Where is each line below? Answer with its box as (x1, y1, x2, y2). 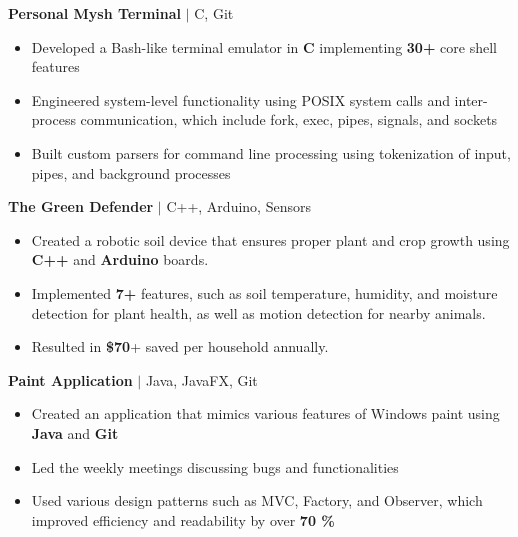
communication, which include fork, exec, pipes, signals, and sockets (80, 109, 498, 130)
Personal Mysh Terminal (8, 3, 182, 23)
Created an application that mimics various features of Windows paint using (31, 403, 500, 424)
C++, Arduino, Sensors (166, 196, 311, 217)
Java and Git (31, 422, 119, 443)
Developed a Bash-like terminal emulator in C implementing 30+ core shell (31, 36, 497, 57)
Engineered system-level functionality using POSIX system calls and (31, 89, 450, 110)
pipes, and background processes (31, 162, 231, 183)
